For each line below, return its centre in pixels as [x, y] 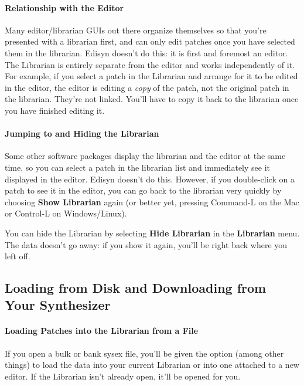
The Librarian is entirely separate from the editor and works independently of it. [150, 64]
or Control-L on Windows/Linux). [66, 213]
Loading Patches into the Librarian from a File [102, 331]
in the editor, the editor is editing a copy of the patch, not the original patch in [147, 87]
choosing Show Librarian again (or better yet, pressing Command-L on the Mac [152, 202]
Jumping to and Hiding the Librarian [82, 133]
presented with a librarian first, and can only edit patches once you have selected [150, 41]
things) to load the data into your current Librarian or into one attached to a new [152, 365]
